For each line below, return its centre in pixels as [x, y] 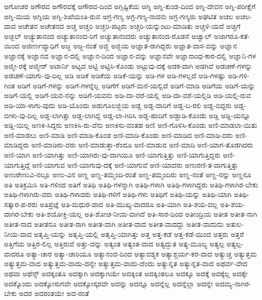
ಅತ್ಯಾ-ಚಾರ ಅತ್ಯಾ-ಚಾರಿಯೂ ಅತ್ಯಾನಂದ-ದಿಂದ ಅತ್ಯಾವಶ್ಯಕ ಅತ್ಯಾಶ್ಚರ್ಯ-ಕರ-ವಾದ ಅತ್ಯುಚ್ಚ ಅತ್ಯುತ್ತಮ [141, 253]
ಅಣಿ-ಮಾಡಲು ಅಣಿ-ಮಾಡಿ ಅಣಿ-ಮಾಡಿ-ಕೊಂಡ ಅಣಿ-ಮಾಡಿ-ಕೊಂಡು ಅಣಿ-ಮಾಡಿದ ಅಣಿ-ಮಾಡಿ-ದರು [119, 135]
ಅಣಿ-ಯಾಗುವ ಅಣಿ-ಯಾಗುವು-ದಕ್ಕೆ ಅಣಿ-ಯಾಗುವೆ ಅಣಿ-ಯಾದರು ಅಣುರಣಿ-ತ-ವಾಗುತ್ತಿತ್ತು [135, 164]
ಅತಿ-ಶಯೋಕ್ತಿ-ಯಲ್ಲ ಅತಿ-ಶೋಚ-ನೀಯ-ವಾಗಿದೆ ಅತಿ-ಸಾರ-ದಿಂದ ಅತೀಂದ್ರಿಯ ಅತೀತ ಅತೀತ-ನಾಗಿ [147, 214]
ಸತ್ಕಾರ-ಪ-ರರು [21, 204]
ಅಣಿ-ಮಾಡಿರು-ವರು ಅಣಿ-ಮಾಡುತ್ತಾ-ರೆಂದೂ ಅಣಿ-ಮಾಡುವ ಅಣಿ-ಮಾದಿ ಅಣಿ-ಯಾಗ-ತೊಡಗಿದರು [142, 145]
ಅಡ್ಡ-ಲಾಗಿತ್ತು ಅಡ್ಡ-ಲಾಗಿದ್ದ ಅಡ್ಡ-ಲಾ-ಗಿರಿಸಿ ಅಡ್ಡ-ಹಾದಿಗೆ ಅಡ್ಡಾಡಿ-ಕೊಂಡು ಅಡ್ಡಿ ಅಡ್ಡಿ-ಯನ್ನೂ [145, 115]
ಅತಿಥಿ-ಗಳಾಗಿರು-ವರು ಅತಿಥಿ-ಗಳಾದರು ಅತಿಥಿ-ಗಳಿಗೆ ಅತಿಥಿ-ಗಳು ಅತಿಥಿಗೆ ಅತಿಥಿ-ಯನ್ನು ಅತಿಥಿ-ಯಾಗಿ [118, 194]
